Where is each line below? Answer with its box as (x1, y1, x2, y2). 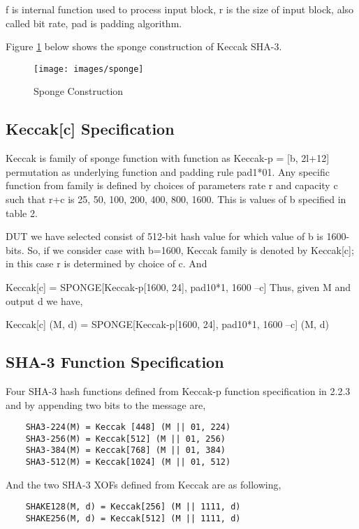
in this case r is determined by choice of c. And (6, 256, 207, 271)
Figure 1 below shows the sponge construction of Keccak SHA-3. (6, 39, 282, 54)
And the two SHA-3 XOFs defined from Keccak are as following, (6, 477, 281, 491)
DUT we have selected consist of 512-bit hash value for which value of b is (6, 229, 323, 244)
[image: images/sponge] (34, 64, 144, 74)
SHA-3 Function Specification (6, 351, 224, 373)
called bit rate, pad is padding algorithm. (6, 15, 182, 30)
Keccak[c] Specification (6, 118, 175, 140)
